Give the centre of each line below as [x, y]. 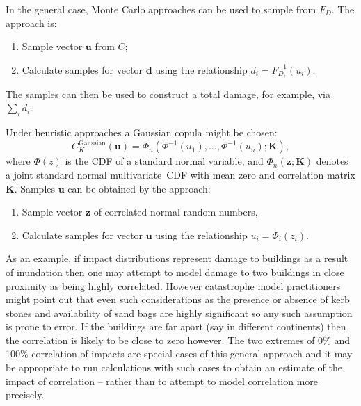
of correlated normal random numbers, [176, 212]
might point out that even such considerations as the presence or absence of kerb [178, 299]
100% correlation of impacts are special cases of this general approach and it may [179, 354]
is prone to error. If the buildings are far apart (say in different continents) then [176, 326]
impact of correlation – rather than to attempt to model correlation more [162, 381]
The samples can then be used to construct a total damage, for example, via [168, 94]
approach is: [31, 23]
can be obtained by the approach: [139, 188]
